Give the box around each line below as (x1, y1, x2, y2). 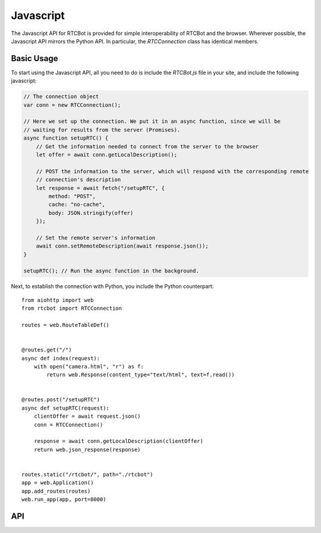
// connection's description (36, 176, 121, 183)
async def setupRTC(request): (21, 404, 110, 411)
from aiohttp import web (21, 297, 94, 303)
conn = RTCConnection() (33, 421, 103, 428)
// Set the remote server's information (36, 234, 156, 241)
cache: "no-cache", (48, 201, 105, 208)
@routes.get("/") (21, 347, 72, 353)
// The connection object (23, 93, 99, 100)
